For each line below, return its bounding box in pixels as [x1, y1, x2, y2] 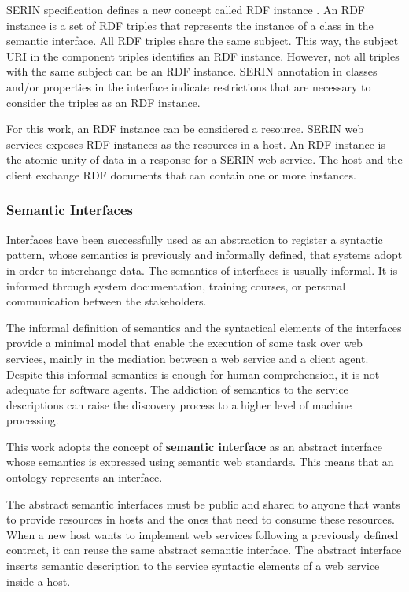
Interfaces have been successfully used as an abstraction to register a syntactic [6, 231, 383, 247]
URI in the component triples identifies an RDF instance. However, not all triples [6, 47, 400, 64]
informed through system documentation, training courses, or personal [6, 277, 346, 294]
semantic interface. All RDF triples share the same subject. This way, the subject [6, 32, 399, 49]
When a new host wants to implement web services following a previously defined [6, 526, 399, 542]
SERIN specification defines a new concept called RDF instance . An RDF [6, 2, 365, 17]
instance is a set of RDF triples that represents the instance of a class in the [6, 17, 374, 33]
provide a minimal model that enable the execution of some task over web [6, 335, 363, 351]
